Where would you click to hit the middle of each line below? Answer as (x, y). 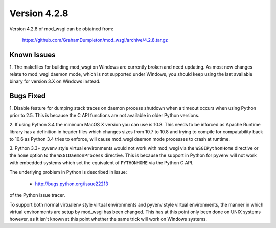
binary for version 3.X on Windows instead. (55, 81)
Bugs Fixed (28, 96)
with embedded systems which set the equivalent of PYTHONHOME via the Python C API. (101, 163)
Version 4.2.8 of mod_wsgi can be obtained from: (61, 29)
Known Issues (32, 54)
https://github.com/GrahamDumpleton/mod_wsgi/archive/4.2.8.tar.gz (95, 40)
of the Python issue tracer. (37, 195)
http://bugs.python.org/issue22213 (72, 184)
